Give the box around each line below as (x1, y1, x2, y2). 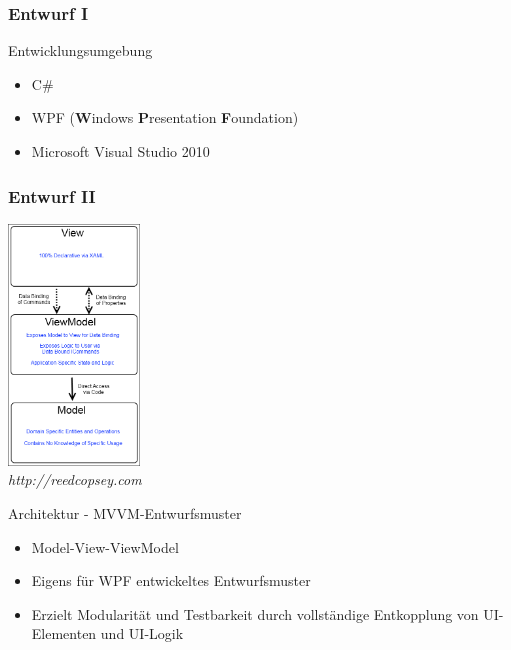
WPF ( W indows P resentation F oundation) (31, 107, 299, 128)
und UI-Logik (100, 623, 184, 644)
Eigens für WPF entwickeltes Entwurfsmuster (31, 570, 311, 591)
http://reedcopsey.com (8, 469, 142, 490)
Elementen (31, 623, 97, 644)
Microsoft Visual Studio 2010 (31, 141, 210, 161)
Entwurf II (8, 183, 96, 208)
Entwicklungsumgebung (8, 40, 153, 61)
